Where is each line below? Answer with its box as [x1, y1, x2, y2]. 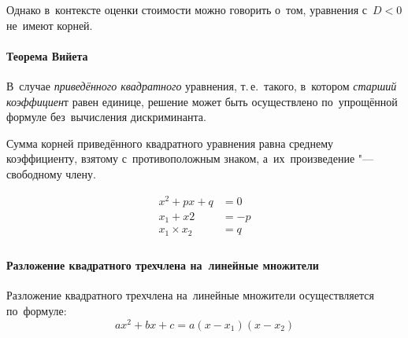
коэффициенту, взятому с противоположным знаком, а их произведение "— [6, 150, 374, 167]
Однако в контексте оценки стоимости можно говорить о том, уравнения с [6, 2, 367, 17]
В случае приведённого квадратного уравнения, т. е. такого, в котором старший [6, 77, 397, 94]
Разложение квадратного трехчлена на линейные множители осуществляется [6, 287, 374, 303]
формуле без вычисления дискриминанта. [6, 108, 206, 125]
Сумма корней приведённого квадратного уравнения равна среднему [6, 134, 333, 151]
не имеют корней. [6, 17, 93, 33]
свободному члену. [6, 165, 96, 182]
